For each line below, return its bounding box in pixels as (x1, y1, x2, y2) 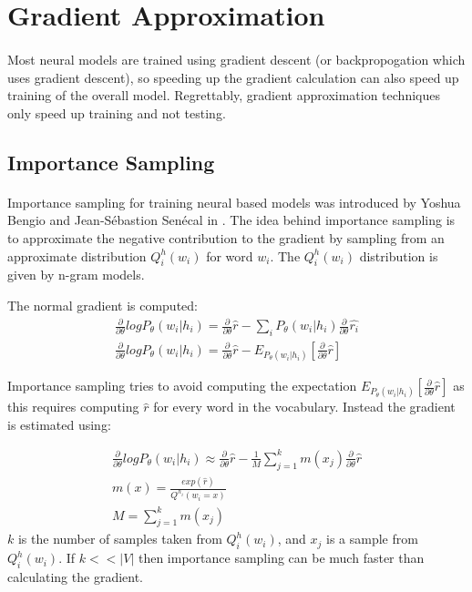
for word (206, 246, 253, 265)
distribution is (359, 246, 438, 265)
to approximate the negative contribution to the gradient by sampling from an (7, 228, 445, 247)
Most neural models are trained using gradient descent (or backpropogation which (7, 49, 466, 68)
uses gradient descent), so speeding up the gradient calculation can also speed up (7, 67, 459, 87)
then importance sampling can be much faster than (138, 548, 425, 567)
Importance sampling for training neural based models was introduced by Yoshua (7, 192, 461, 211)
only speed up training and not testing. (7, 103, 226, 122)
